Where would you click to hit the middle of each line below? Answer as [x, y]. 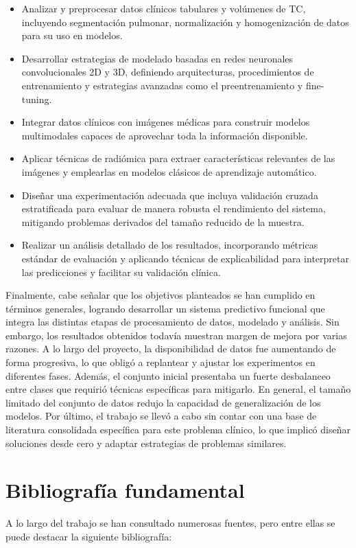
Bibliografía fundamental [125, 490]
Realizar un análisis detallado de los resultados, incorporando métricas [170, 245]
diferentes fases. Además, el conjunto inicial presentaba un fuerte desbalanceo [168, 375]
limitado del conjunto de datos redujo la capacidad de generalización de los [163, 402]
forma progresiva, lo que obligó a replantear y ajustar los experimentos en [161, 362]
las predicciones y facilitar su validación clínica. [121, 272]
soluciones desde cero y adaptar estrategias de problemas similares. [146, 443]
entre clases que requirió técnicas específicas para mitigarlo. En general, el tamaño [178, 389]
